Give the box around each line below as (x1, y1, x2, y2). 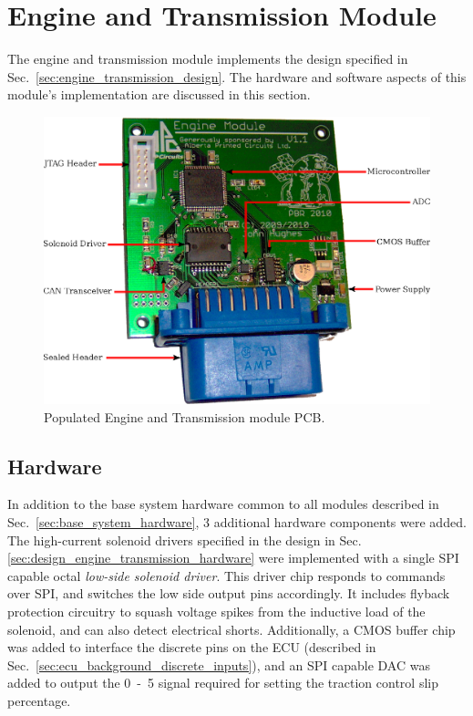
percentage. (7, 690, 71, 710)
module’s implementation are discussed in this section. (7, 85, 311, 104)
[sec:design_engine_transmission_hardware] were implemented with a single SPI (7, 548, 459, 567)
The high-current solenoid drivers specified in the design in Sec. (7, 530, 362, 549)
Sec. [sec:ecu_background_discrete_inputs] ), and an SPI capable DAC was (7, 655, 430, 674)
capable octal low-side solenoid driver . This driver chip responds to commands (7, 566, 446, 585)
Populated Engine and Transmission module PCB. (44, 407, 325, 426)
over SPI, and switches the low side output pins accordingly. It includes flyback (7, 584, 450, 603)
